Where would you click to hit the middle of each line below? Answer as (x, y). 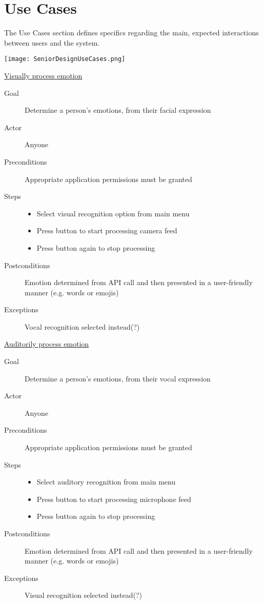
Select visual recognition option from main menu (113, 213)
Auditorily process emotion (47, 344)
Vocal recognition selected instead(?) (82, 326)
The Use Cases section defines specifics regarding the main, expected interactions (131, 33)
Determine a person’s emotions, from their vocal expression (118, 378)
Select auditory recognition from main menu (106, 482)
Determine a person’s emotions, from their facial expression (118, 110)
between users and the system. (52, 42)
